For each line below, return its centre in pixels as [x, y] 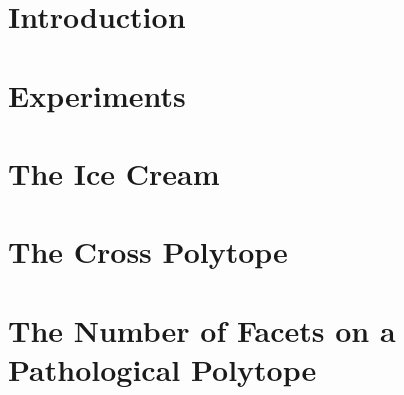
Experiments [97, 94]
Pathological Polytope [162, 368]
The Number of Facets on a [202, 329]
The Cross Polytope [148, 251]
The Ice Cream [114, 172]
